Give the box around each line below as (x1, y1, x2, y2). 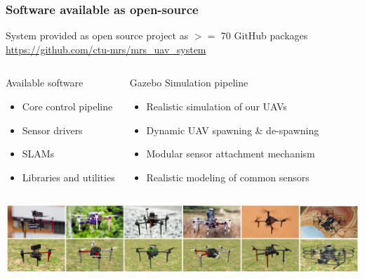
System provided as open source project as (6, 28, 189, 43)
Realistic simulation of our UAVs (146, 99, 287, 113)
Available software (6, 75, 84, 90)
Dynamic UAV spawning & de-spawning (146, 122, 319, 137)
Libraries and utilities (22, 169, 115, 184)
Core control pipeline (22, 99, 113, 113)
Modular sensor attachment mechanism (146, 146, 315, 161)
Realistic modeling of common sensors (146, 169, 310, 184)
